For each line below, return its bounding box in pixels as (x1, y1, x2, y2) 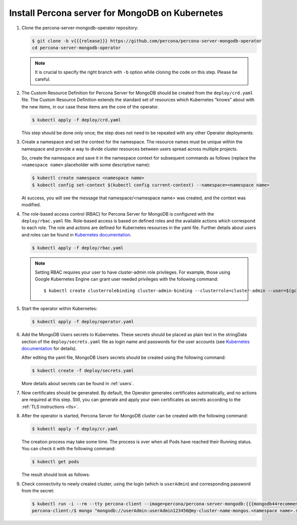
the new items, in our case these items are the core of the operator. (21, 104, 159, 110)
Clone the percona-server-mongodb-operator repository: (21, 25, 139, 31)
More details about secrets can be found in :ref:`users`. (21, 381, 134, 387)
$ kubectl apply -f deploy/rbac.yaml (32, 245, 124, 250)
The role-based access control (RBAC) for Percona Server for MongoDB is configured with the (21, 211, 214, 217)
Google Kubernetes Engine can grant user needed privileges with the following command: (35, 276, 218, 282)
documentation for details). (21, 345, 77, 351)
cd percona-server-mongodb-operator (32, 45, 121, 51)
